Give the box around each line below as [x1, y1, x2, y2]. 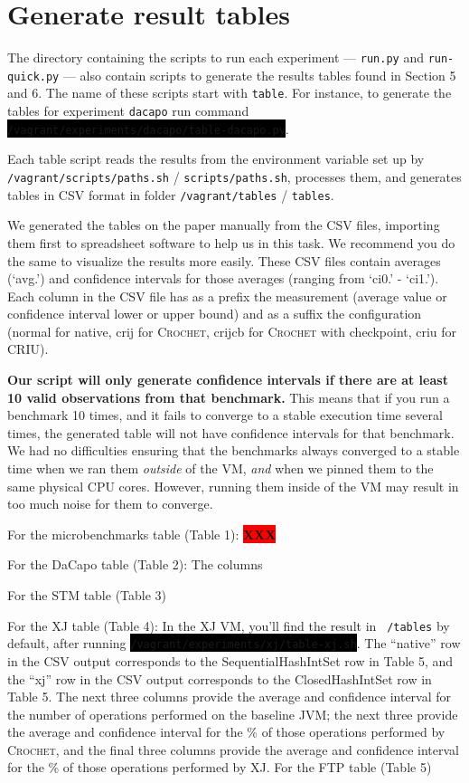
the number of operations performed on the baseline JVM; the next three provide [7, 704, 458, 723]
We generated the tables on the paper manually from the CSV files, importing [7, 215, 440, 234]
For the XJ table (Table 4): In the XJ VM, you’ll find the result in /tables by [7, 616, 450, 635]
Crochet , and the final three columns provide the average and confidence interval [7, 740, 460, 759]
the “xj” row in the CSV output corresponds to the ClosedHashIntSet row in [7, 669, 432, 688]
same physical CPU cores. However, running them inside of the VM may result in [7, 476, 459, 495]
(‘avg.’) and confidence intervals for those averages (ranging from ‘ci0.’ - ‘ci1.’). [7, 269, 439, 288]
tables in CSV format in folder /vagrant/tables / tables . [7, 185, 334, 204]
